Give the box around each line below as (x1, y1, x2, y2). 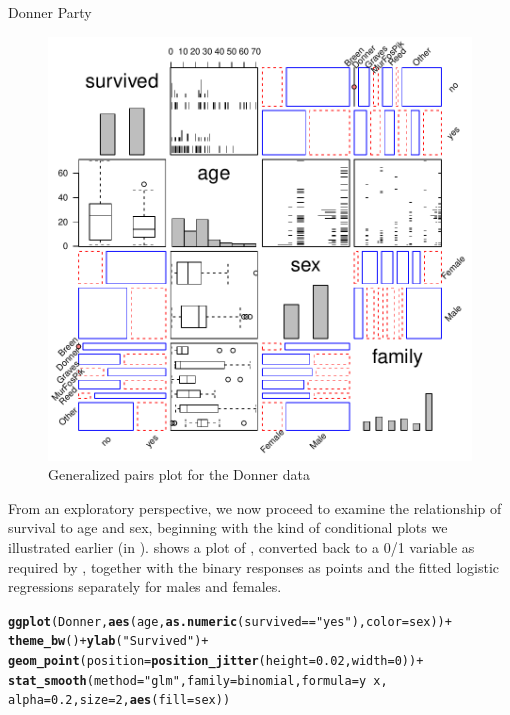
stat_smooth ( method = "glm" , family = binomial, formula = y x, (8, 673, 388, 688)
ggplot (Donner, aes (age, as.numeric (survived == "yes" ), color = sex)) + (8, 614, 452, 629)
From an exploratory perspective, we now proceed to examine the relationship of (8, 497, 502, 518)
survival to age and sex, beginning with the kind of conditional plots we (8, 517, 448, 538)
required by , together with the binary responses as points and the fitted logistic (8, 556, 500, 577)
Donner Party (8, 2, 92, 22)
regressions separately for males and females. (8, 576, 282, 597)
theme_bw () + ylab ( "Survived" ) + (8, 634, 209, 649)
